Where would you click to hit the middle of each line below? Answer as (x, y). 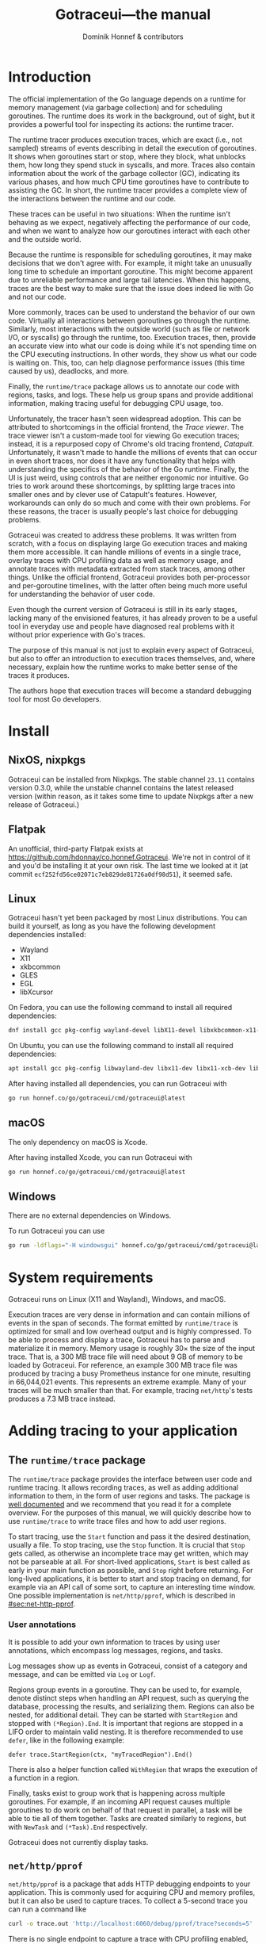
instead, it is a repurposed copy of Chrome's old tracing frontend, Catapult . (131, 444)
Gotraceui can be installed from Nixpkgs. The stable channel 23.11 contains (132, 779)
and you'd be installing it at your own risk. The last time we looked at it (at (128, 865)
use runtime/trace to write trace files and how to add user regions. (118, 1521)
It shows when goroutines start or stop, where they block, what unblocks (127, 156)
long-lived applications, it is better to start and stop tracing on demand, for (130, 1579)
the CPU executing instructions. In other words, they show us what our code (133, 354)
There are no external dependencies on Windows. (90, 1215)
